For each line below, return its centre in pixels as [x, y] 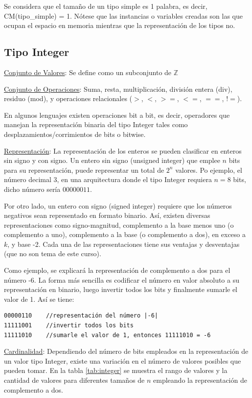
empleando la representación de [200, 380]
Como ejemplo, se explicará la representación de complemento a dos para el [117, 270]
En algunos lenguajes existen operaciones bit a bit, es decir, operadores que [117, 115]
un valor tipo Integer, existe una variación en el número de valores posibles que [123, 360]
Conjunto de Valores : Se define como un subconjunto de [88, 72]
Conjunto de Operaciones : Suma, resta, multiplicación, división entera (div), [118, 89]
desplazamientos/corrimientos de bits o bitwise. [75, 134]
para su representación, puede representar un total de [84, 170]
